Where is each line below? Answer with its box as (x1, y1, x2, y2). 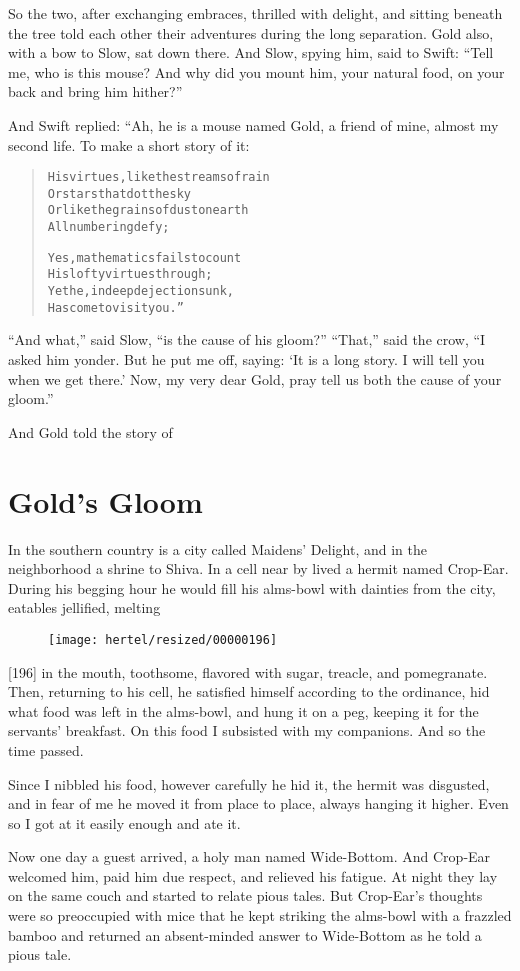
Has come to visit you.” (47, 300, 184, 315)
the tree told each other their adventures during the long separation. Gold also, (8, 22, 494, 43)
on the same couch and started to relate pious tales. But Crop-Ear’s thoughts (8, 885, 483, 906)
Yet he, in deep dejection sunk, (47, 284, 234, 299)
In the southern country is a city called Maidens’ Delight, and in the (8, 538, 427, 559)
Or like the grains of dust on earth (47, 203, 249, 218)
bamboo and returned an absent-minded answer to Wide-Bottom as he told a (8, 924, 482, 945)
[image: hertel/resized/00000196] (48, 632, 278, 647)
